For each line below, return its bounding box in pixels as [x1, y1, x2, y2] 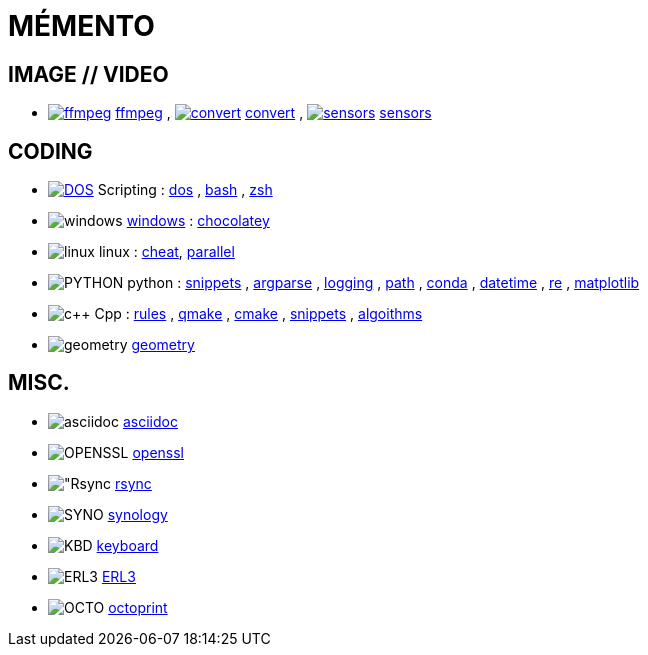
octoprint [108, 598, 168, 616]
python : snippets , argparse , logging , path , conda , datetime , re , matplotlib [127, 274, 640, 292]
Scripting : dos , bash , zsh [97, 181, 273, 199]
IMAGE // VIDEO [8, 61, 169, 87]
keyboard [96, 536, 159, 554]
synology [107, 505, 168, 523]
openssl [132, 443, 185, 461]
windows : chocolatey [126, 212, 270, 230]
